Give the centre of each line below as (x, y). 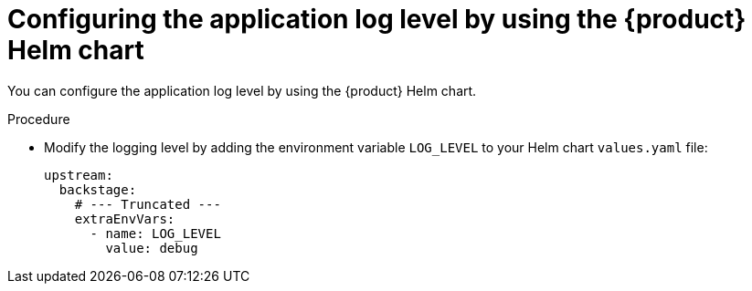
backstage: (98, 189)
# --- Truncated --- (148, 204)
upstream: (79, 175)
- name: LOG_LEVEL (155, 233)
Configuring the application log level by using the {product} (377, 19)
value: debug (152, 248)
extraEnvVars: (125, 218)
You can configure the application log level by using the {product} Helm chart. (242, 90)
